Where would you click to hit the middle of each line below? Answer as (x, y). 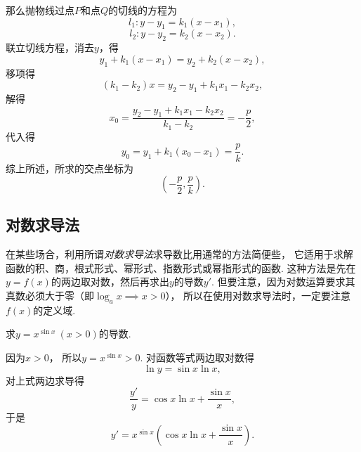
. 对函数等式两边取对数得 (197, 357)
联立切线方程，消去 (50, 47)
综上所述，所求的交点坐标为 (70, 168)
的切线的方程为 (143, 10)
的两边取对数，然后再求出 (110, 282)
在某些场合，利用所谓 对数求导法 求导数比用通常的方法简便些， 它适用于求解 (179, 254)
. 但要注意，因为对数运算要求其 (283, 282)
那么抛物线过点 (40, 10)
